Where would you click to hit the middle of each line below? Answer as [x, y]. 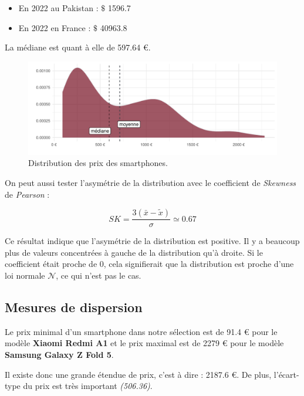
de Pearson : [27, 194]
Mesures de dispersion [74, 307]
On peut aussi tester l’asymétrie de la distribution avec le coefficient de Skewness [151, 182]
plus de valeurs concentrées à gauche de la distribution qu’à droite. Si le [134, 252]
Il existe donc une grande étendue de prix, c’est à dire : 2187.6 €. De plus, [138, 374]
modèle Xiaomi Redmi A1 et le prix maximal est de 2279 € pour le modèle [144, 343]
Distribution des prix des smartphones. [98, 163]
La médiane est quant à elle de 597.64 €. [78, 47]
